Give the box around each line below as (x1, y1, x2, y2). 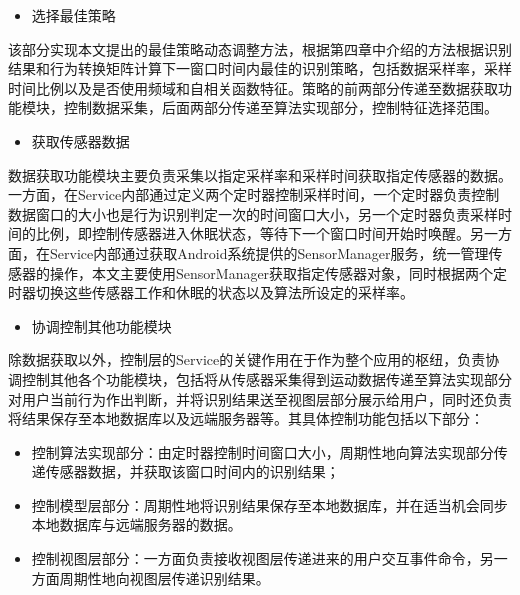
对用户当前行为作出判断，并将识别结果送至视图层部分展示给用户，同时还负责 (8, 388, 512, 409)
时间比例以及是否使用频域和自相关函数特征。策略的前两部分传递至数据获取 (8, 77, 498, 98)
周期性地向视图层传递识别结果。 (59, 567, 270, 588)
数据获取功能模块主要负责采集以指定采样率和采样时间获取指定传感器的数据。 (8, 164, 512, 185)
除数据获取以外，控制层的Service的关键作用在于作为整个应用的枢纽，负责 (8, 349, 486, 370)
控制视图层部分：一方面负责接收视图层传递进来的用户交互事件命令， (31, 548, 480, 569)
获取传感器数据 (31, 130, 130, 151)
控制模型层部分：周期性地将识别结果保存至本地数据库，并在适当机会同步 (31, 494, 508, 515)
